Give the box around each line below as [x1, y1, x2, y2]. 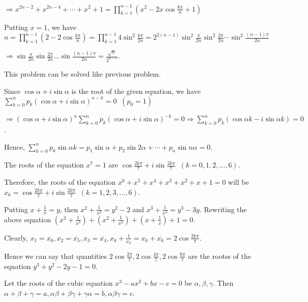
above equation [4, 214, 51, 224]
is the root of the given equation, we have [71, 85, 201, 96]
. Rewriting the [199, 204, 247, 214]
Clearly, [4, 232, 28, 243]
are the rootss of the [188, 250, 251, 261]
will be [228, 177, 249, 187]
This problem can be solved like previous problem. [4, 68, 161, 79]
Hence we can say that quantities [4, 250, 107, 261]
